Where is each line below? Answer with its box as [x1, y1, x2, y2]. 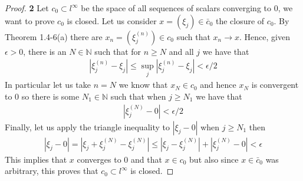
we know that [118, 78, 168, 91]
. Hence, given [239, 30, 290, 42]
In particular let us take [5, 78, 91, 91]
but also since [189, 153, 239, 165]
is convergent [251, 78, 299, 91]
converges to [77, 153, 121, 165]
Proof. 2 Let [5, 2, 49, 14]
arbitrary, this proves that [5, 164, 98, 177]
